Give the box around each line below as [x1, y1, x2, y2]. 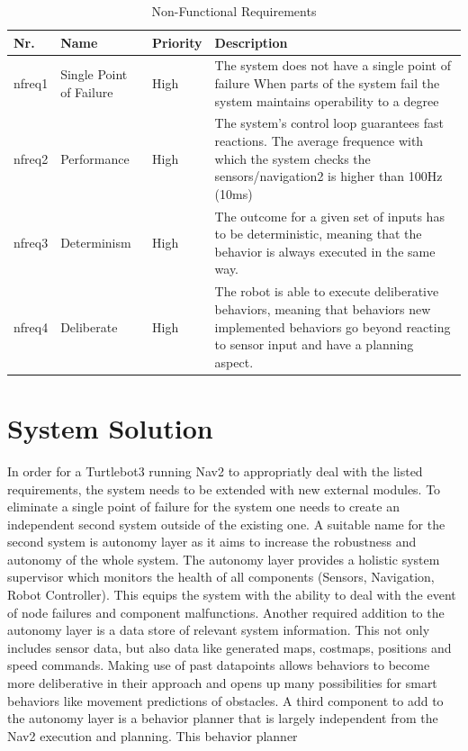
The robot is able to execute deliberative [214, 282, 439, 301]
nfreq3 [13, 233, 49, 252]
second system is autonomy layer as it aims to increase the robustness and [7, 532, 417, 551]
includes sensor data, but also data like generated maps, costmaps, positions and [7, 638, 452, 656]
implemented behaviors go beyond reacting [214, 317, 451, 336]
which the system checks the [214, 149, 371, 167]
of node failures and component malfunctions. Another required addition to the [7, 602, 445, 621]
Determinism [60, 233, 131, 252]
